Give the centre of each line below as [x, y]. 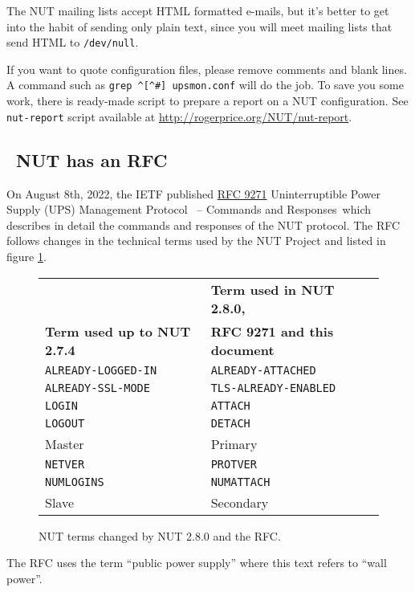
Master [65, 443]
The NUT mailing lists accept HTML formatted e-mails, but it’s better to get [198, 10]
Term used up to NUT [118, 331]
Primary [234, 443]
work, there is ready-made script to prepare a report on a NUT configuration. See [207, 101]
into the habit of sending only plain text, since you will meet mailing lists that [199, 26]
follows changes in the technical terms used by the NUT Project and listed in [196, 241]
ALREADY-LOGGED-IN [101, 370]
